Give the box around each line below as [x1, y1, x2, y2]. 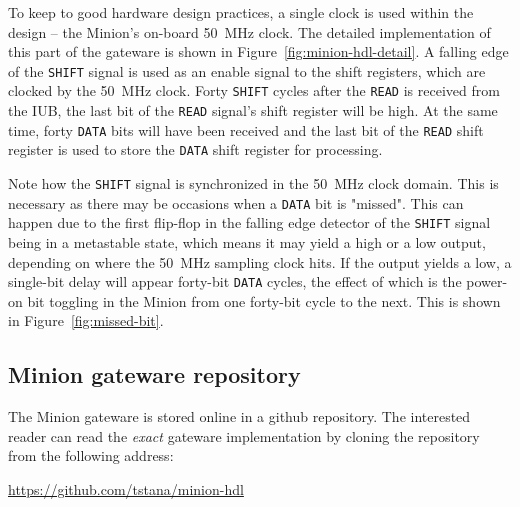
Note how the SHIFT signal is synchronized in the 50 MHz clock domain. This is [8, 173, 499, 194]
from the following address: [8, 445, 174, 466]
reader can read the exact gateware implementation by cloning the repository [8, 425, 480, 446]
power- [466, 271, 508, 292]
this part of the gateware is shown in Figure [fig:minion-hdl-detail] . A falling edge [8, 41, 509, 62]
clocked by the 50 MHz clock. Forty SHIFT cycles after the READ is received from [8, 80, 500, 101]
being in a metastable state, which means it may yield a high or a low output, [8, 232, 486, 253]
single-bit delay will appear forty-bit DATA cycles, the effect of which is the [8, 271, 462, 292]
